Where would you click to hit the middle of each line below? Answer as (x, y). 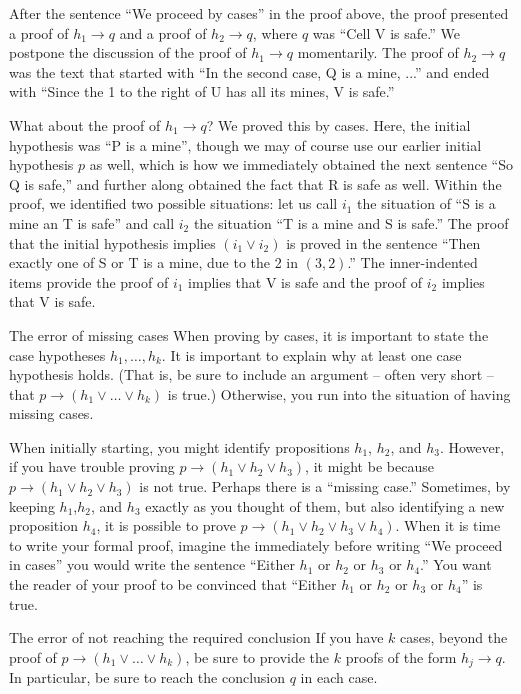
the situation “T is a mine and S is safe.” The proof (351, 222)
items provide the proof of (89, 281)
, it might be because (369, 466)
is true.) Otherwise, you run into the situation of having (339, 393)
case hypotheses (57, 354)
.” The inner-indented (412, 262)
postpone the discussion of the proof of (128, 52)
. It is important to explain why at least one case (311, 354)
